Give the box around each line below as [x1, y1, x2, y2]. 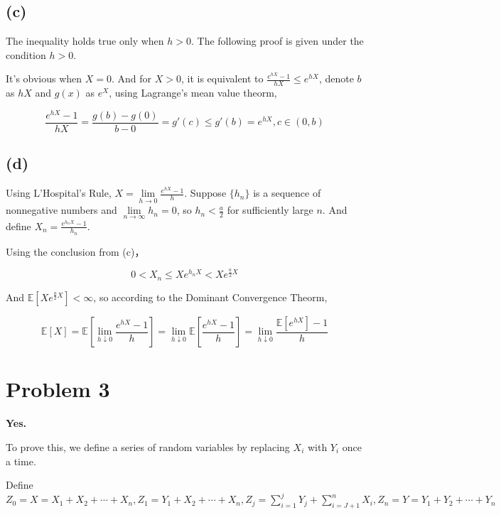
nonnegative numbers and [6, 202, 117, 217]
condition [6, 47, 46, 62]
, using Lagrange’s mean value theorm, [109, 85, 277, 100]
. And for [112, 71, 152, 86]
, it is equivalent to [181, 71, 264, 86]
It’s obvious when [6, 71, 82, 86]
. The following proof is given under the [190, 33, 364, 48]
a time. [6, 453, 36, 468]
